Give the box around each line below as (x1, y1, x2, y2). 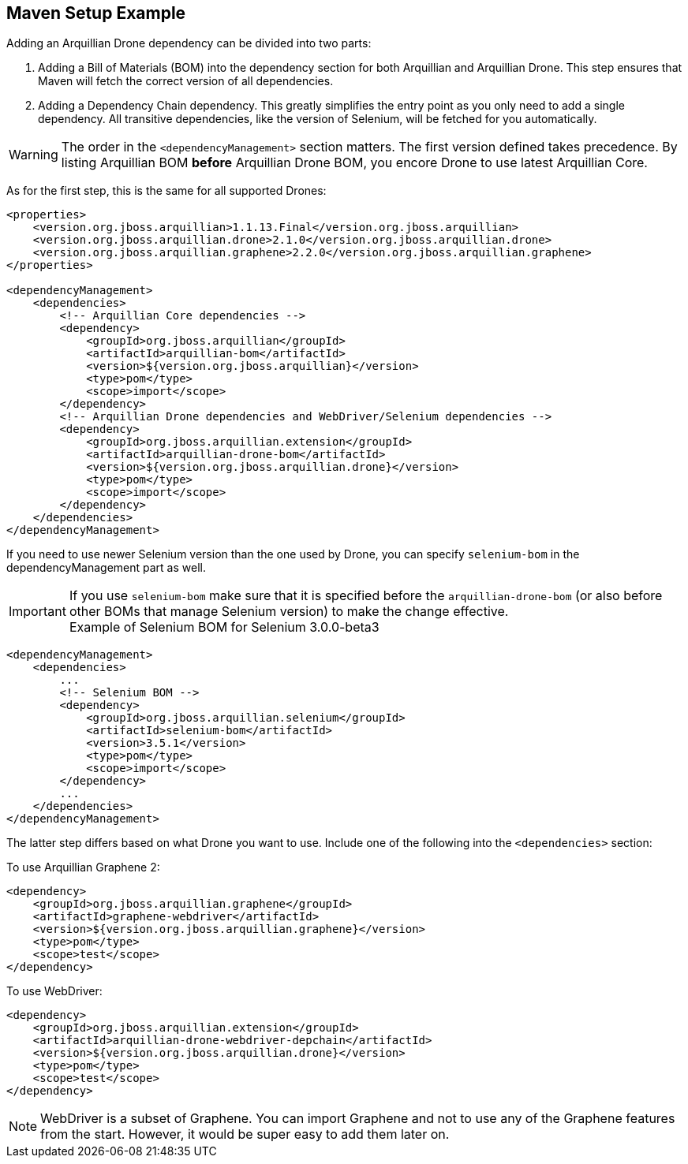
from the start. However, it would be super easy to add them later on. (40, 1126, 450, 1143)
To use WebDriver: (6, 984, 103, 998)
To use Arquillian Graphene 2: (6, 860, 160, 875)
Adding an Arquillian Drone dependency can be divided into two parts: (6, 36, 372, 50)
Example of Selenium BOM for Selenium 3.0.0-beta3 (69, 619, 380, 636)
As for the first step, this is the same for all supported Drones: (6, 184, 327, 198)
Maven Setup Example (6, 3, 186, 23)
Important (9, 603, 66, 620)
